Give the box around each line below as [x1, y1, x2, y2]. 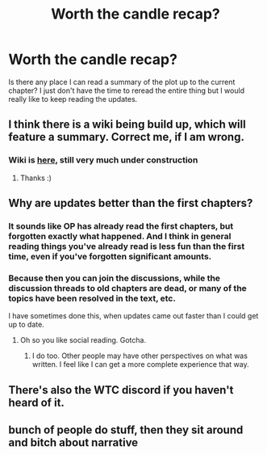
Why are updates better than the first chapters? [8, 196, 253, 210]
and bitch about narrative [8, 436, 139, 449]
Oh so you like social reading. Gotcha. [19, 335, 147, 345]
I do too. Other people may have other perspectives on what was [31, 351, 248, 360]
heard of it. [8, 395, 65, 409]
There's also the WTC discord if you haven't [8, 383, 234, 397]
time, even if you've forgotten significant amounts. [8, 251, 212, 262]
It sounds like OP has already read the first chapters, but [8, 220, 234, 231]
